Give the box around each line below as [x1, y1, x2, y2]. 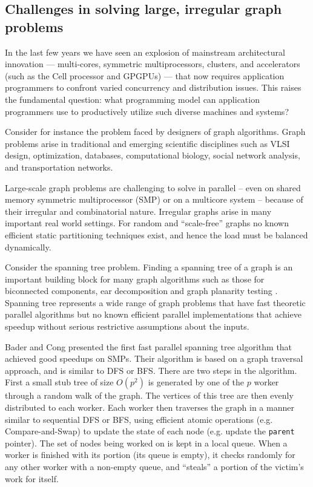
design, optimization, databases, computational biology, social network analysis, [5, 149, 300, 162]
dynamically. [5, 240, 51, 253]
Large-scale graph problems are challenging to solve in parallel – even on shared [5, 181, 301, 194]
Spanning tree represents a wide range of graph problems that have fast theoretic [5, 296, 306, 309]
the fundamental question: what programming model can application [5, 93, 260, 105]
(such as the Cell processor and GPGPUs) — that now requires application [5, 69, 285, 82]
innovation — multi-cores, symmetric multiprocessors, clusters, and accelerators [5, 57, 300, 70]
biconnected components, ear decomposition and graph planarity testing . [5, 284, 278, 297]
